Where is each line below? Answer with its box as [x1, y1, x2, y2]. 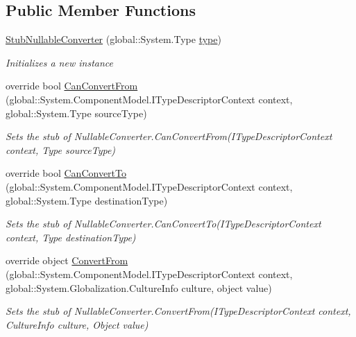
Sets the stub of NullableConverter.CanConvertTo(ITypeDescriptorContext [6, 216, 321, 231]
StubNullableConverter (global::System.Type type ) [6, 32, 221, 46]
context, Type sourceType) [6, 142, 116, 157]
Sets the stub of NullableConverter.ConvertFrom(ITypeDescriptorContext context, [6, 304, 351, 318]
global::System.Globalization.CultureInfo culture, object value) [6, 280, 272, 295]
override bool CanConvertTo [6, 166, 126, 180]
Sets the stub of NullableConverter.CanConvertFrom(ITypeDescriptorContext [6, 129, 332, 144]
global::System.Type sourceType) [6, 105, 147, 120]
